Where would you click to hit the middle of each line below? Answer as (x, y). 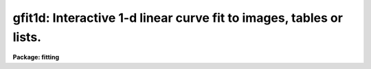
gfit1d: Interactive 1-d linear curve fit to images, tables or (178, 18)
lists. (27, 37)
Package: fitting (36, 57)
